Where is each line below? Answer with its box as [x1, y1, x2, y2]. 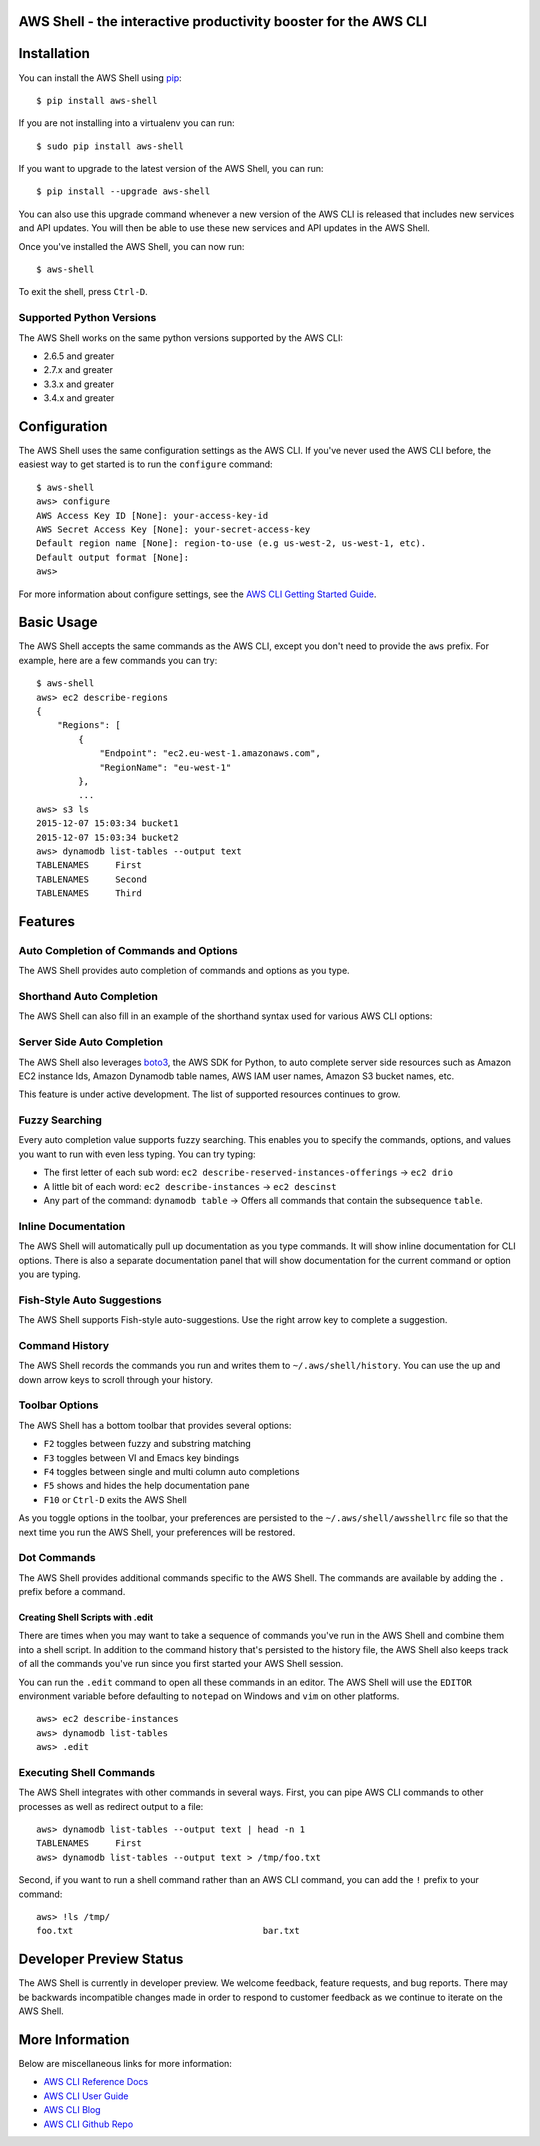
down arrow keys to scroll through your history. [18, 1373, 214, 1385]
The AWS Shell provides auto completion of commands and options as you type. [18, 965, 350, 977]
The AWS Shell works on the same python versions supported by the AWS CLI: [18, 331, 344, 344]
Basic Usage [18, 614, 98, 631]
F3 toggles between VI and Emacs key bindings [43, 1451, 240, 1464]
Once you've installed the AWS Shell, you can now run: [18, 240, 245, 252]
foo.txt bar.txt [36, 1925, 300, 1937]
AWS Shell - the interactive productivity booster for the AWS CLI [18, 13, 427, 30]
